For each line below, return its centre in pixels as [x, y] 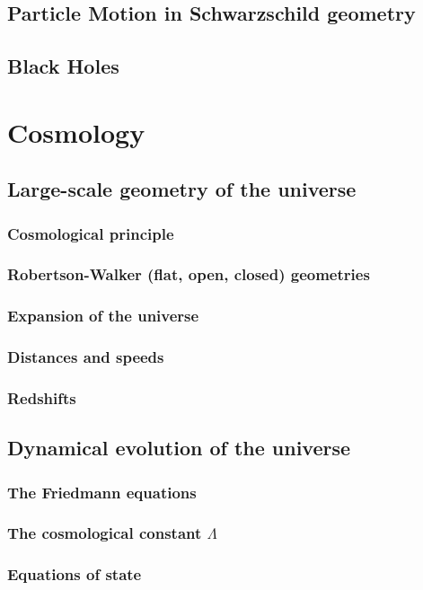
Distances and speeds [86, 357]
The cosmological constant [105, 533]
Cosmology [76, 132]
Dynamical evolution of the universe [179, 448]
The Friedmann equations [102, 492]
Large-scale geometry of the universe [182, 189]
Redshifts [42, 398]
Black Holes [63, 66]
